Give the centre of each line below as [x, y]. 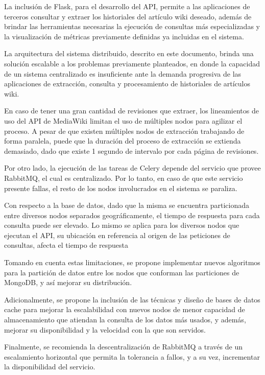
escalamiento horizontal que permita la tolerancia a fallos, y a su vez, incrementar [132, 356]
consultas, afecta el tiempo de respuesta [66, 245]
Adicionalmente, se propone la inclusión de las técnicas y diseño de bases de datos [132, 299]
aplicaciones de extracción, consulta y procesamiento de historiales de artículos [127, 84]
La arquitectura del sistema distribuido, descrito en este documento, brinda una [129, 53]
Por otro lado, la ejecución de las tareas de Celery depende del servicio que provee [132, 168]
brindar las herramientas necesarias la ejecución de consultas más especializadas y [132, 26]
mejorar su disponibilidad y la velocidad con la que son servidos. [105, 329]
